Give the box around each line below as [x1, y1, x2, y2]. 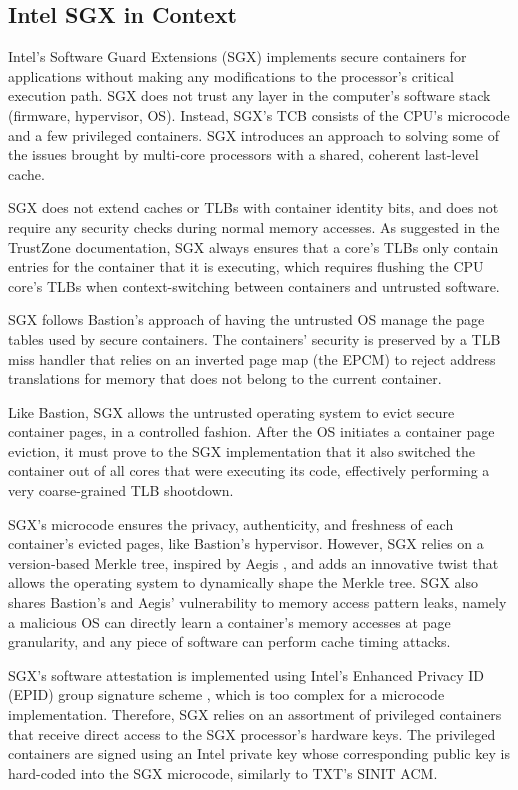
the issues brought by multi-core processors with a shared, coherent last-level [8, 144, 479, 165]
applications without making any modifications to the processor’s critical [8, 65, 454, 86]
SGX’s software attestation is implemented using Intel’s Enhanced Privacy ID [8, 664, 485, 685]
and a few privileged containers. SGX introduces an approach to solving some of [8, 124, 499, 145]
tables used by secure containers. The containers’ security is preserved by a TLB [8, 328, 501, 349]
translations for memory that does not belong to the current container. [8, 368, 442, 389]
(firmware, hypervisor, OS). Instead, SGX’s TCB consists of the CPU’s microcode [8, 104, 510, 125]
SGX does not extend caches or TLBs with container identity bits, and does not [8, 197, 499, 218]
